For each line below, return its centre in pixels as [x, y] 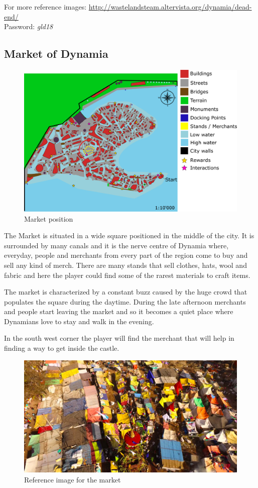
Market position [49, 218]
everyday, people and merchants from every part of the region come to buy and [126, 255]
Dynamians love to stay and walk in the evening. [79, 321]
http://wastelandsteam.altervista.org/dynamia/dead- [170, 7]
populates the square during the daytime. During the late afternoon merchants [125, 301]
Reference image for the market [73, 479]
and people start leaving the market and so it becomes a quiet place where [119, 311]
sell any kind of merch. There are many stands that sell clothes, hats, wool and [125, 265]
